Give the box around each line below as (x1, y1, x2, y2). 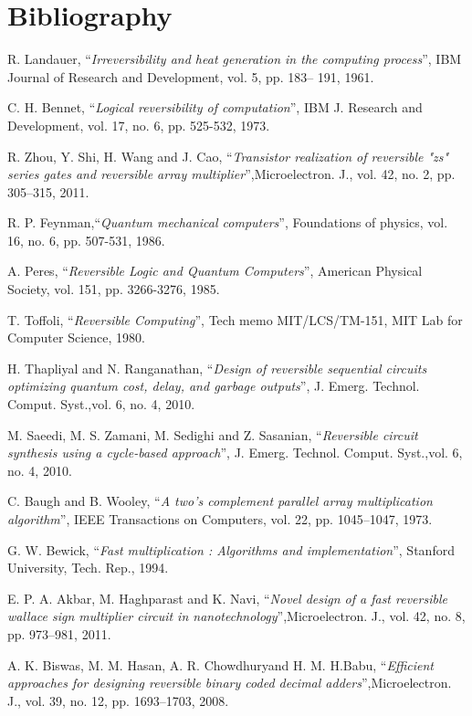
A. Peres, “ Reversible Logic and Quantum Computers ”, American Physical (7, 261, 423, 280)
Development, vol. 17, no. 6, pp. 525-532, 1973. (7, 115, 270, 134)
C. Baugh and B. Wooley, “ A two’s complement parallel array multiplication (7, 491, 433, 511)
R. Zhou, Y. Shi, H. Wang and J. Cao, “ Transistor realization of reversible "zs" (7, 146, 449, 165)
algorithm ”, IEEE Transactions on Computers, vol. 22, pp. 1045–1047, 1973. (7, 510, 433, 528)
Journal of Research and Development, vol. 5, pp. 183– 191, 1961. (7, 67, 374, 86)
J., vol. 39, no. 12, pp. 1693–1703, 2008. (7, 690, 229, 710)
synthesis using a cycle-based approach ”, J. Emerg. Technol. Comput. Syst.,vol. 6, (7, 443, 463, 462)
